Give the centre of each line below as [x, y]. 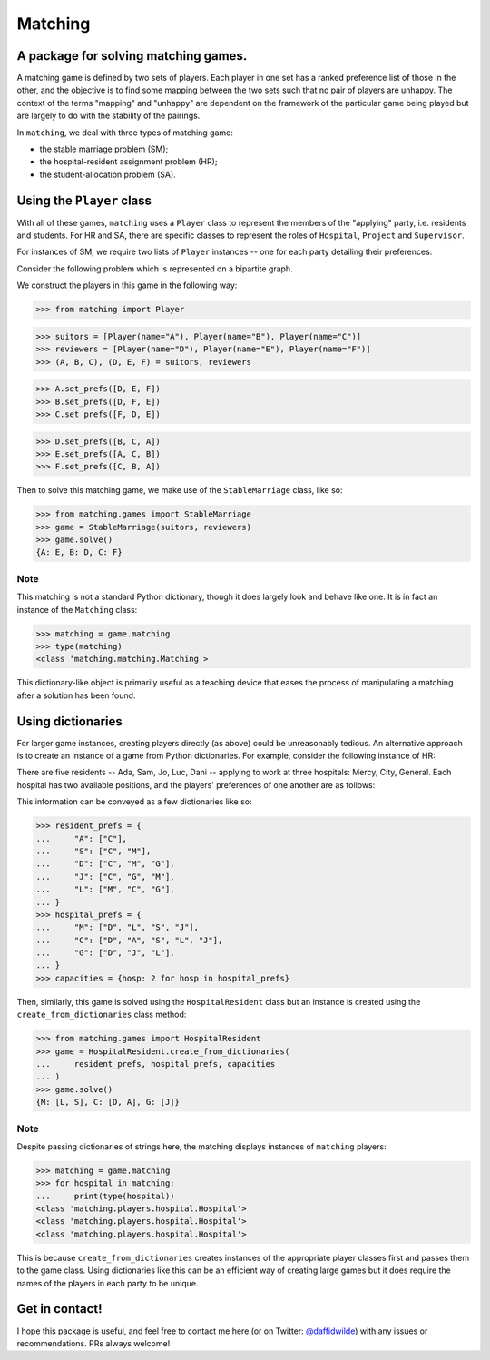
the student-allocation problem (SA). [108, 174]
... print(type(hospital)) [106, 1196]
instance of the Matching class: [77, 609]
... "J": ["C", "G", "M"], [106, 877]
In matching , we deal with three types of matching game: [125, 133]
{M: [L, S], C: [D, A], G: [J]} [108, 1102]
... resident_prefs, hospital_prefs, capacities [156, 1064]
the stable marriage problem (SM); [104, 149]
